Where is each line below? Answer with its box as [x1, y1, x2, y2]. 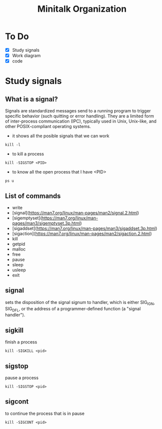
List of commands [5, 192, 61, 200]
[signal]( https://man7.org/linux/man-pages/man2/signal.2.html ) [12, 210, 139, 215]
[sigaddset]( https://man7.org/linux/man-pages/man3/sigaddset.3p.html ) [12, 225, 158, 231]
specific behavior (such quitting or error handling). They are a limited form [5, 113, 154, 119]
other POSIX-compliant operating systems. [5, 124, 91, 129]
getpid [12, 241, 25, 247]
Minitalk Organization [37, 3, 127, 15]
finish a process [5, 339, 38, 345]
